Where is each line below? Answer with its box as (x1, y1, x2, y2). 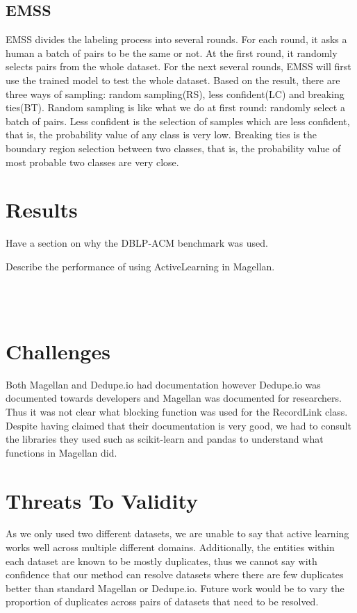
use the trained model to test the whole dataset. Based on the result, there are (6, 72, 340, 87)
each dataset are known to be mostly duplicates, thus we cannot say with (6, 553, 317, 568)
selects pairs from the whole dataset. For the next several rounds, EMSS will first (6, 59, 351, 74)
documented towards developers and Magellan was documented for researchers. (6, 391, 342, 405)
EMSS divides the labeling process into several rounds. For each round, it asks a (6, 32, 347, 47)
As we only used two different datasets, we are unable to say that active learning (6, 526, 349, 541)
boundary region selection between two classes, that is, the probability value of (6, 140, 341, 155)
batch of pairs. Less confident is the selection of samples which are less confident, (6, 113, 350, 128)
